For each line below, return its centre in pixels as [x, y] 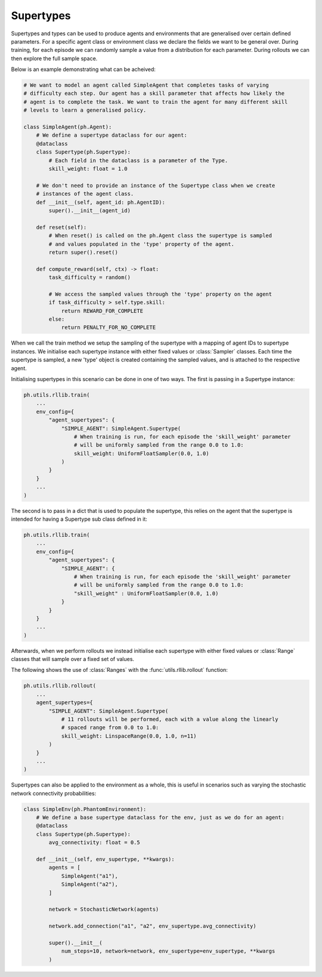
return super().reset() [83, 252]
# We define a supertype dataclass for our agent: [112, 135]
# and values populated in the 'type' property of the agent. [142, 244]
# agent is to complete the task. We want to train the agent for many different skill [156, 102]
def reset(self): [61, 227]
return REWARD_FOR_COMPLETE [102, 311]
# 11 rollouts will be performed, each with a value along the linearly [170, 719]
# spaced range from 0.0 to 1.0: [110, 728]
